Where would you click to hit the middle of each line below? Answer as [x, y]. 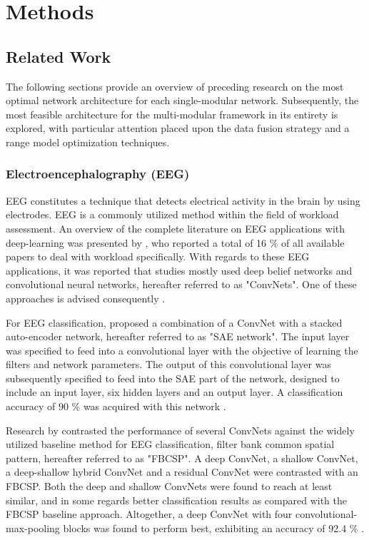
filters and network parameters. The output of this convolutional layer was [168, 364]
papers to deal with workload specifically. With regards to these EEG [158, 256]
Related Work [59, 56]
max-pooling [33, 528]
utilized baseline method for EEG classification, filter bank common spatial [170, 444]
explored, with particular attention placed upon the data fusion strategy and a [178, 128]
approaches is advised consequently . [86, 298]
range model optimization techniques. [88, 142]
